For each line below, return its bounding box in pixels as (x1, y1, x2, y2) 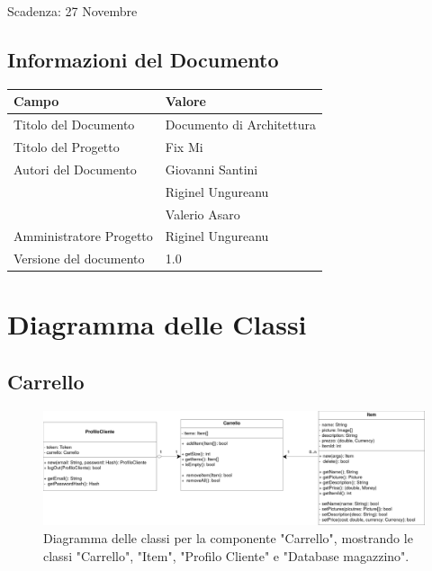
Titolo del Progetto (13, 137, 120, 156)
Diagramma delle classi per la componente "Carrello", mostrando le (43, 529, 413, 547)
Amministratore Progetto (13, 227, 153, 245)
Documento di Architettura (165, 115, 316, 134)
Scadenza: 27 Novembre (7, 2, 138, 20)
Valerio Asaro (165, 204, 240, 223)
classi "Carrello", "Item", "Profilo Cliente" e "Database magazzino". (43, 546, 409, 565)
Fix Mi (165, 137, 203, 156)
